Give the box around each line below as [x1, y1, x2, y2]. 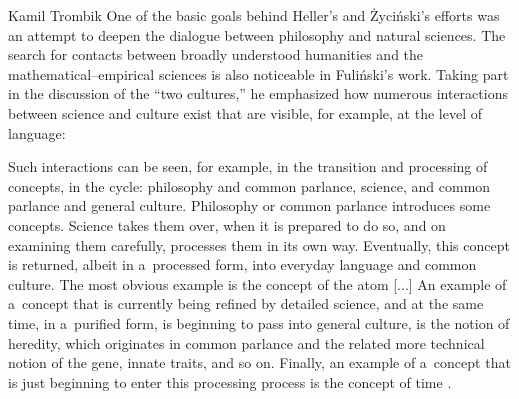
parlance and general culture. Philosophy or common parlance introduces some [8, 195, 491, 216]
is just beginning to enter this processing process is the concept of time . [8, 371, 452, 392]
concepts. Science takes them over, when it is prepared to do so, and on [8, 214, 446, 235]
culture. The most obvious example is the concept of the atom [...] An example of [8, 273, 507, 294]
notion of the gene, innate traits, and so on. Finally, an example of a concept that [8, 352, 511, 373]
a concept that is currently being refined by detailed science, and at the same [8, 293, 484, 314]
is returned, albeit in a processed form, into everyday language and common [8, 254, 477, 275]
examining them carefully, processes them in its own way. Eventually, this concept [8, 234, 510, 255]
